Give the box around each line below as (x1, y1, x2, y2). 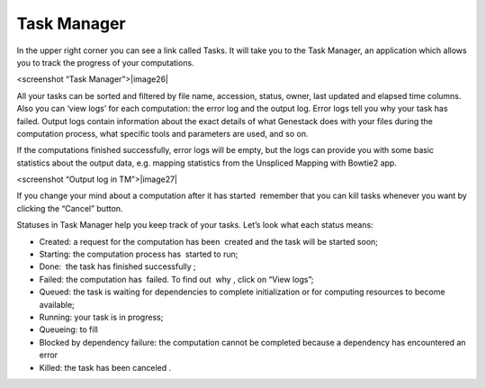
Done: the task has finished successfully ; (39, 261, 197, 272)
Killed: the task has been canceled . (39, 362, 172, 373)
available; (39, 299, 76, 310)
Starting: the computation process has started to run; (39, 248, 238, 260)
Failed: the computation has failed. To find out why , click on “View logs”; (39, 274, 314, 284)
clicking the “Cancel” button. (16, 203, 123, 213)
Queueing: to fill (39, 324, 98, 335)
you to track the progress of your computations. (16, 57, 194, 68)
